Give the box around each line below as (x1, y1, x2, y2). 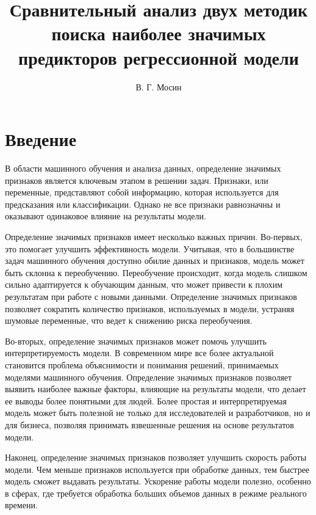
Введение (5, 126, 77, 152)
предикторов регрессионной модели (18, 45, 299, 70)
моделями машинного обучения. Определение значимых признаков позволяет (5, 370, 292, 383)
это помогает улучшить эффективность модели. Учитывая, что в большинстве (5, 242, 295, 255)
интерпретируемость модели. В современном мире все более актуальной (5, 346, 274, 359)
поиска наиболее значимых (51, 21, 266, 46)
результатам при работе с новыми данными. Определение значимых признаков (5, 290, 297, 302)
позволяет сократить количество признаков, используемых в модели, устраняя (5, 302, 295, 315)
